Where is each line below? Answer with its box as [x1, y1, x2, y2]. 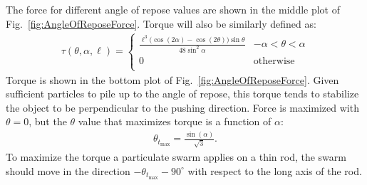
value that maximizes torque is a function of [78, 114, 272, 129]
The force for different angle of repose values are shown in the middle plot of [6, 2, 341, 16]
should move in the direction [6, 163, 130, 178]
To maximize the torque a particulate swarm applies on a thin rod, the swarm [6, 149, 346, 164]
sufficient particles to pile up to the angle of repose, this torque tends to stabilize [6, 86, 359, 101]
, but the [29, 114, 67, 129]
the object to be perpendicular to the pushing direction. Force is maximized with [6, 100, 359, 115]
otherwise [253, 56, 295, 67]
